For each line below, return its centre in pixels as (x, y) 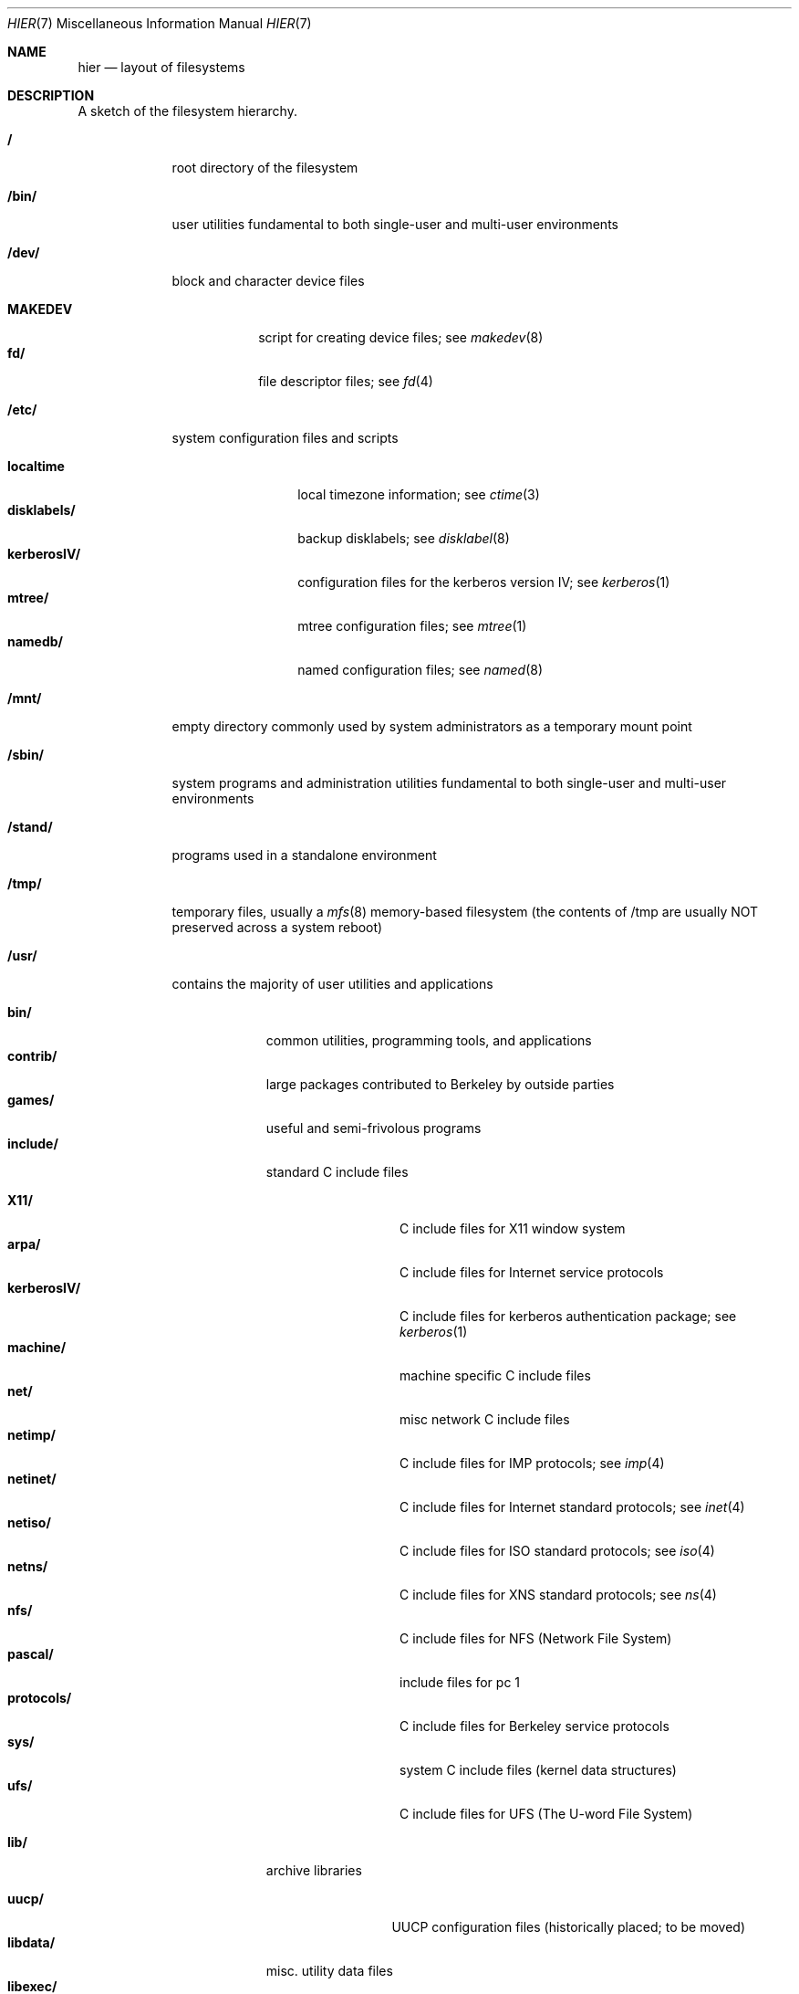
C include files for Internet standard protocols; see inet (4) (572, 1507)
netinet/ (32, 1479)
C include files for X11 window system (513, 1228)
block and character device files (268, 281)
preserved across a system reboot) (277, 927)
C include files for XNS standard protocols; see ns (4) (558, 1595)
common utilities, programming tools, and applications (429, 1040)
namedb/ (36, 641)
